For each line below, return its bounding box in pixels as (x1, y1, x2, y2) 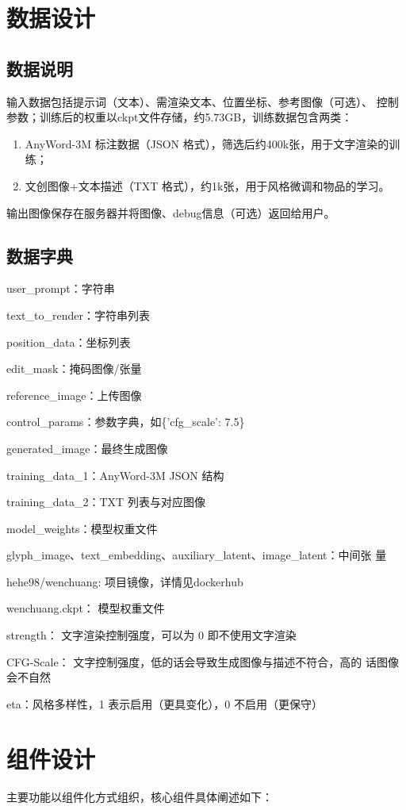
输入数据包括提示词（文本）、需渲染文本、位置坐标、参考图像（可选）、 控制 (6, 93, 399, 109)
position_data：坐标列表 (6, 333, 131, 350)
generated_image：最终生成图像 (6, 440, 168, 456)
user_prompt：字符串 (6, 280, 115, 297)
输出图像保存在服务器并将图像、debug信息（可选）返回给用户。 (6, 204, 335, 221)
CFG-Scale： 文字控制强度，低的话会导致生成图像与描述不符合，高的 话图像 (6, 653, 399, 670)
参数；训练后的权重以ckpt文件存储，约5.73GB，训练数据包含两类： (6, 109, 353, 125)
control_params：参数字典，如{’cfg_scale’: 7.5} (6, 413, 245, 430)
